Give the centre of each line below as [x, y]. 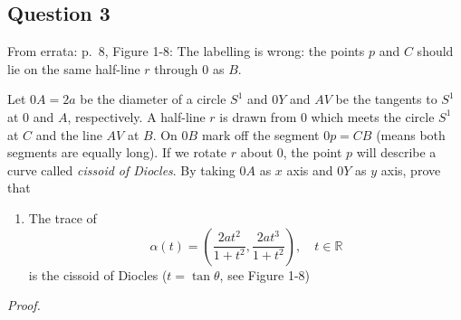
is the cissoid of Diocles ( [98, 274]
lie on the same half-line [74, 68]
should [435, 51]
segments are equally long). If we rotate [117, 152]
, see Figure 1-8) [265, 274]
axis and [310, 169]
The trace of [62, 217]
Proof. [24, 305]
